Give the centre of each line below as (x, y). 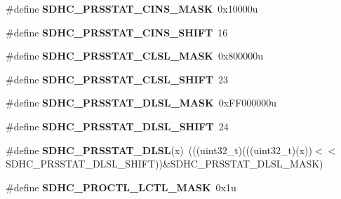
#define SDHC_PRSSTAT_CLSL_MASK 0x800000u (135, 56)
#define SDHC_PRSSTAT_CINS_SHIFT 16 (117, 32)
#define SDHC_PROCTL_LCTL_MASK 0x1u (121, 187)
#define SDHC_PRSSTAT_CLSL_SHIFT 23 (117, 79)
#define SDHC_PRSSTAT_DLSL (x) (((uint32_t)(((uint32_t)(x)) (159, 150)
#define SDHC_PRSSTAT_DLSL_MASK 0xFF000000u (141, 103)
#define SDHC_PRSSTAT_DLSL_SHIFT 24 (117, 126)
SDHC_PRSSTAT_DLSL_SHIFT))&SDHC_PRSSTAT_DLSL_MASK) (165, 164)
